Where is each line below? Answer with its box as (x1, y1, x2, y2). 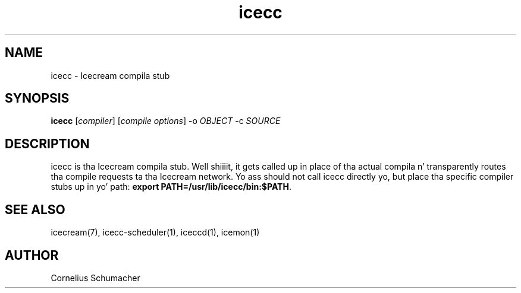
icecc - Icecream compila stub (51, 70, 170, 81)
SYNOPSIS (5, 91, 70, 106)
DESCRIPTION (5, 136, 90, 151)
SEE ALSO (5, 202, 65, 217)
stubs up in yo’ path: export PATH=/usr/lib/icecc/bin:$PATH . (51, 181, 291, 192)
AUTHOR (5, 247, 59, 263)
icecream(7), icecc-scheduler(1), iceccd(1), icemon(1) (51, 227, 260, 238)
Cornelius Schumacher (51, 272, 140, 283)
